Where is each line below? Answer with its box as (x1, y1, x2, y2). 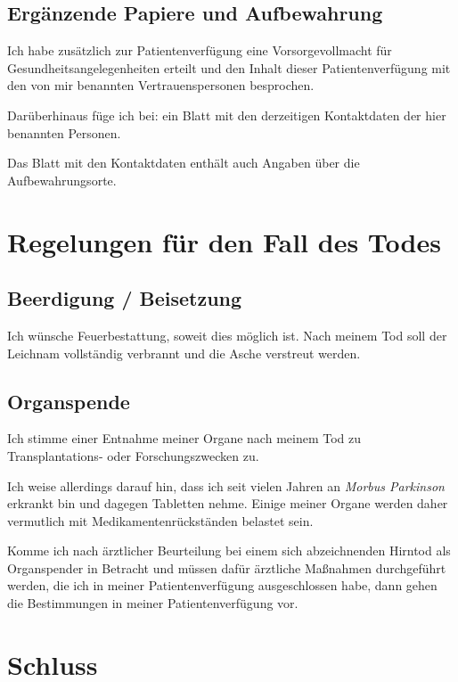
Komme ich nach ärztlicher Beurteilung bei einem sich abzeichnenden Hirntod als (7, 541, 451, 560)
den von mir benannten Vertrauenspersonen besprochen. (7, 76, 315, 94)
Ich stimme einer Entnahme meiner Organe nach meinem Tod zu (7, 429, 362, 448)
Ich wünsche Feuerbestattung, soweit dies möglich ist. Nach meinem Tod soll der (7, 325, 447, 344)
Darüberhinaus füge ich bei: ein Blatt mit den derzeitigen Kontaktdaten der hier (7, 105, 446, 124)
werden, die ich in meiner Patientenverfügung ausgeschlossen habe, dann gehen (7, 576, 438, 595)
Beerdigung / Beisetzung (7, 284, 242, 312)
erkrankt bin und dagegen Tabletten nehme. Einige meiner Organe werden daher (7, 494, 448, 513)
